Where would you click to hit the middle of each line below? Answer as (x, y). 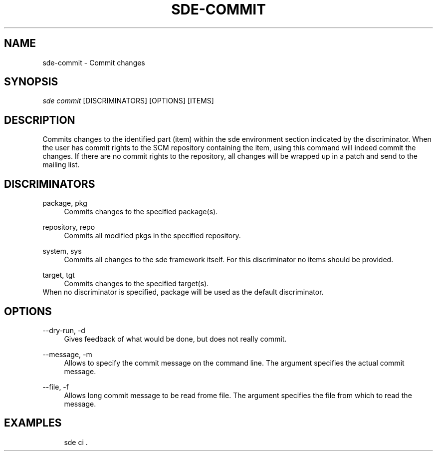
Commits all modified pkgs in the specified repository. (152, 236)
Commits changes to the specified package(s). (141, 212)
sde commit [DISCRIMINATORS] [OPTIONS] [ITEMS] (128, 101)
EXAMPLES (33, 423)
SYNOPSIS (31, 82)
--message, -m (67, 354)
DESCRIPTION (40, 120)
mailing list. (61, 165)
